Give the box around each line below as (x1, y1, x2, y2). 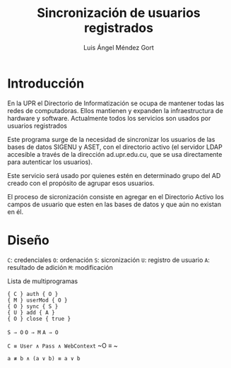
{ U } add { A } (7, 309, 55, 316)
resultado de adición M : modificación (7, 263, 113, 271)
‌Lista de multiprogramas (7, 277, 78, 285)
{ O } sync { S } (7, 302, 59, 310)
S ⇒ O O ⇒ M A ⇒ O (7, 328, 59, 336)
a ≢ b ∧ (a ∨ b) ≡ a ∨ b (7, 355, 81, 362)
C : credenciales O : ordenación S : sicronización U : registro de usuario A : (7, 256, 211, 264)
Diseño (7, 232, 49, 248)
